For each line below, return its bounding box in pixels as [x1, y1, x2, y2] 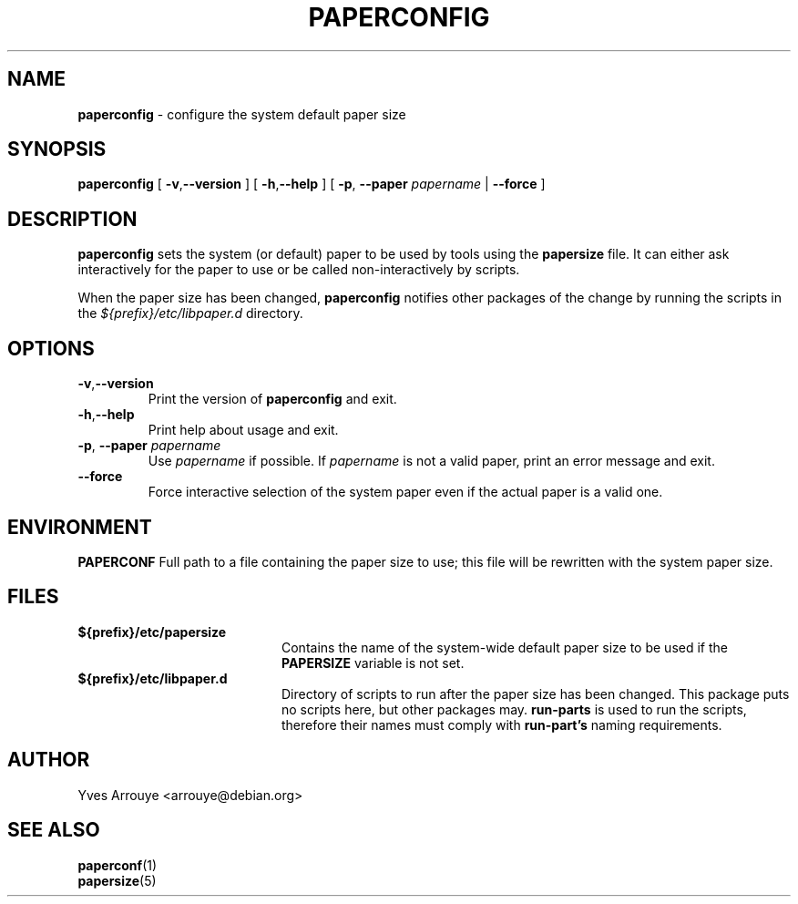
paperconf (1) [77, 857, 158, 873]
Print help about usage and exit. [148, 422, 339, 438]
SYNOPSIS [7, 138, 107, 161]
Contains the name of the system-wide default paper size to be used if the [281, 639, 728, 655]
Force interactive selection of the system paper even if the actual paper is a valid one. [148, 484, 663, 500]
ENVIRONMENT [7, 515, 152, 539]
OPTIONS [7, 336, 95, 360]
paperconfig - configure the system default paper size [77, 106, 406, 122]
